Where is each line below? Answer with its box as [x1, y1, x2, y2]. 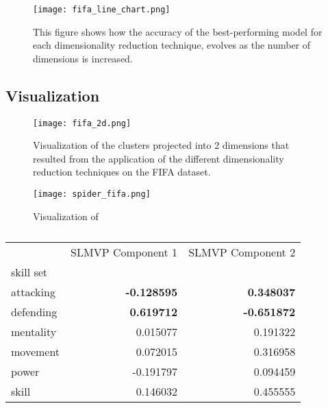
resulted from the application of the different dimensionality [33, 151, 284, 165]
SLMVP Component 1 [71, 244, 178, 261]
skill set [11, 264, 48, 280]
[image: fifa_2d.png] [33, 118, 131, 128]
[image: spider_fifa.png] [33, 189, 151, 200]
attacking [11, 284, 55, 300]
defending [11, 304, 58, 320]
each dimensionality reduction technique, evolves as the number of [33, 38, 311, 52]
